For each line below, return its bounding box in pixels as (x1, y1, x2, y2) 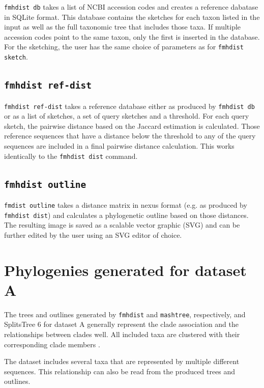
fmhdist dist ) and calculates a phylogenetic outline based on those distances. (4, 209, 249, 220)
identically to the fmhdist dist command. (4, 150, 138, 161)
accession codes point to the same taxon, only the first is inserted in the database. (4, 31, 260, 42)
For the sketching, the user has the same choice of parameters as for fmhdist (4, 41, 244, 52)
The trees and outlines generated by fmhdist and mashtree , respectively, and (4, 309, 246, 319)
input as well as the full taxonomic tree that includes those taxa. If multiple (4, 21, 241, 32)
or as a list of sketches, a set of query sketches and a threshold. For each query (4, 110, 249, 121)
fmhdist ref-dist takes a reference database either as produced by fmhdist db (4, 100, 255, 111)
